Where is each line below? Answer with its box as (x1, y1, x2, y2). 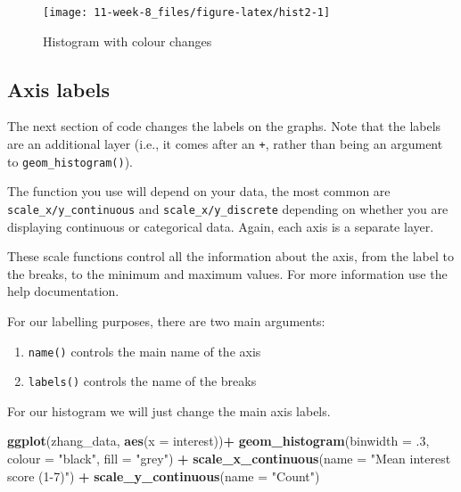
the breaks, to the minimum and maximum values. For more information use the (7, 264, 448, 283)
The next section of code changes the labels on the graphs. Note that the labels (7, 117, 441, 135)
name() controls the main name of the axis (28, 341, 261, 360)
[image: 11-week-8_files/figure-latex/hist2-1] (43, 6, 331, 19)
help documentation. (7, 282, 119, 300)
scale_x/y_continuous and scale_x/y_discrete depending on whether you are (7, 199, 449, 217)
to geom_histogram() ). (7, 152, 133, 170)
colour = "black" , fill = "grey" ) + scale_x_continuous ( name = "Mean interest (7, 449, 451, 468)
